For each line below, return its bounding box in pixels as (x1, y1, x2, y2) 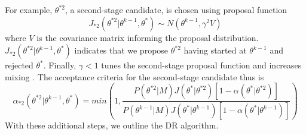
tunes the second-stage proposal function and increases (101, 59, 302, 71)
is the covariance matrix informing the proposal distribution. (36, 31, 259, 43)
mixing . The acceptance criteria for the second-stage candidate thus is (5, 70, 264, 83)
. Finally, (43, 59, 76, 71)
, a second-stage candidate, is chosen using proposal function (65, 4, 287, 15)
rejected (5, 59, 33, 71)
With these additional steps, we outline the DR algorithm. (5, 119, 219, 131)
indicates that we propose (74, 44, 169, 56)
